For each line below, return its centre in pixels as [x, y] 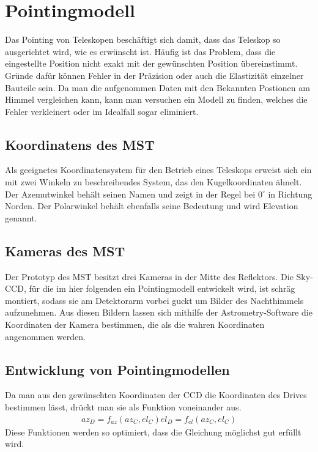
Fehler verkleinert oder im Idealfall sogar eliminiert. [102, 111]
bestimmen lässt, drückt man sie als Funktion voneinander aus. [123, 407]
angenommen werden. [45, 336]
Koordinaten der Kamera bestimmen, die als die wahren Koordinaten [135, 324]
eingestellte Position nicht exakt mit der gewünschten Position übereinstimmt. [151, 63]
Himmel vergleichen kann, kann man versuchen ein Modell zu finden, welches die [156, 99]
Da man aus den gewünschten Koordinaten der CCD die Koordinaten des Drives [156, 395]
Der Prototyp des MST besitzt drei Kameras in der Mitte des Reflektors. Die [149, 276]
